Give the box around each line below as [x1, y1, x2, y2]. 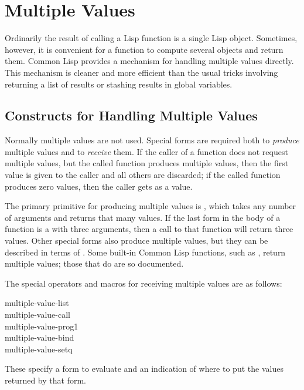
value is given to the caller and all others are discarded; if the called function [5, 169, 281, 181]
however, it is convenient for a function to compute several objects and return [5, 43, 283, 55]
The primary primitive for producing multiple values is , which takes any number [5, 200, 296, 212]
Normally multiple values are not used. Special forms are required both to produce [5, 134, 299, 146]
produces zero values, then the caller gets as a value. [5, 180, 193, 192]
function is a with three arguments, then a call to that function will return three [5, 223, 293, 235]
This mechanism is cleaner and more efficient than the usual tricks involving [5, 66, 278, 78]
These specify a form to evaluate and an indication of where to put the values [5, 362, 283, 375]
